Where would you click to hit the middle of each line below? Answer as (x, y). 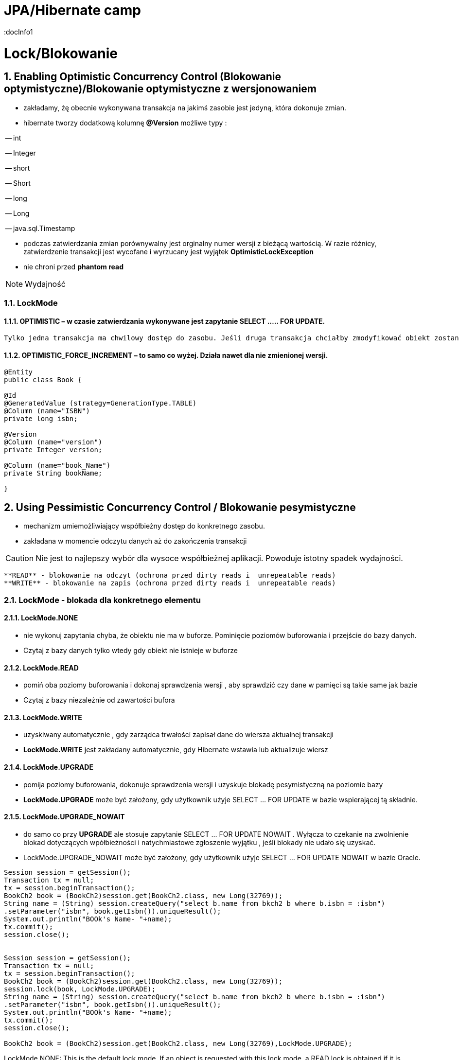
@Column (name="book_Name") (57, 466)
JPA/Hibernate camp (72, 10)
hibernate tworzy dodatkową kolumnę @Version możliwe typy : (125, 123)
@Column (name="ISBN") (47, 411)
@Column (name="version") (53, 442)
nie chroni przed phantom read (73, 266)
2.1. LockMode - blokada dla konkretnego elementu (102, 600)
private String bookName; (53, 473)
